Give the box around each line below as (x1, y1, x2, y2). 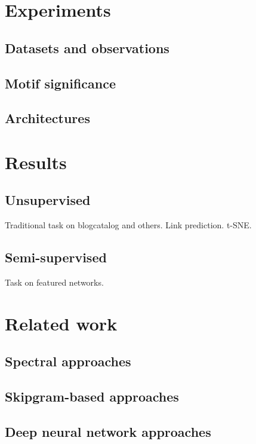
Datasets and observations (5, 38, 169, 57)
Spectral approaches (5, 352, 131, 370)
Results (5, 149, 67, 174)
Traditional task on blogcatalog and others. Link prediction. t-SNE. (5, 219, 252, 231)
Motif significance (5, 74, 116, 92)
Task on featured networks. (5, 276, 104, 289)
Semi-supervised (5, 248, 107, 267)
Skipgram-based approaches (5, 387, 179, 406)
